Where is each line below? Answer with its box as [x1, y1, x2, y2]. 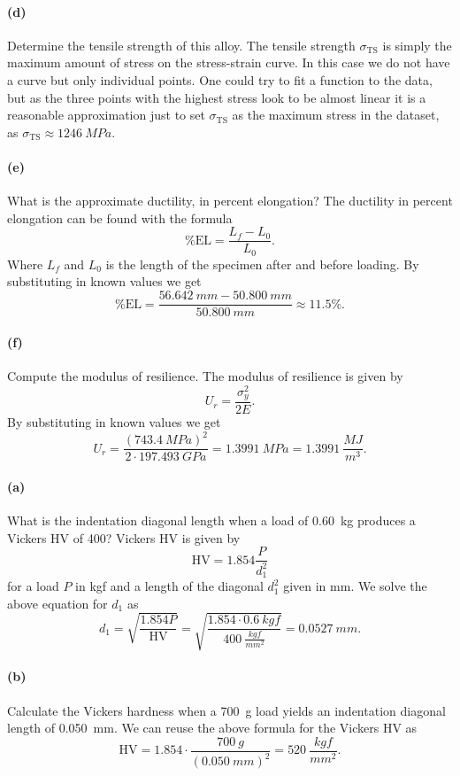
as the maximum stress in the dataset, [232, 105, 440, 124]
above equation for [7, 594, 108, 612]
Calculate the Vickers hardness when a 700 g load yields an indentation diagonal [7, 701, 446, 719]
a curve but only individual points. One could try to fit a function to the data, [7, 70, 433, 89]
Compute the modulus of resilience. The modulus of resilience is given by [7, 366, 403, 384]
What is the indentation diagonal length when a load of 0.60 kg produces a [7, 511, 416, 530]
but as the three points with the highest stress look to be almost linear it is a [7, 88, 426, 106]
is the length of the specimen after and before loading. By [105, 254, 419, 273]
